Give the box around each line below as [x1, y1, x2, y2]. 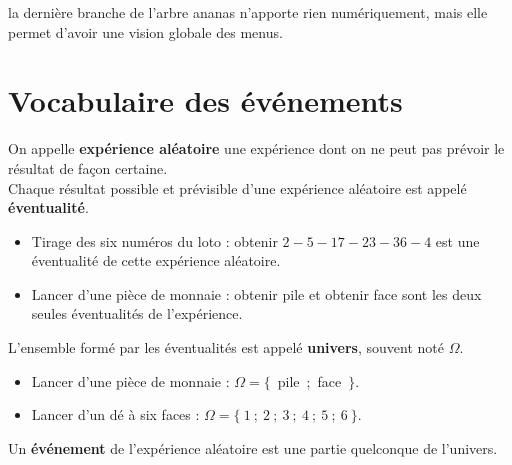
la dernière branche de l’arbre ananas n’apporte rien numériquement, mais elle [8, 2, 488, 22]
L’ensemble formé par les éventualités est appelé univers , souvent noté [8, 337, 445, 358]
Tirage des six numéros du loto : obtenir [31, 230, 278, 251]
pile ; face [277, 370, 342, 391]
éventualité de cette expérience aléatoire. [31, 250, 281, 271]
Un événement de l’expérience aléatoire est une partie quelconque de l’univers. [8, 437, 498, 458]
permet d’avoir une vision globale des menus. [8, 21, 283, 42]
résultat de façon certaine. [8, 157, 168, 178]
